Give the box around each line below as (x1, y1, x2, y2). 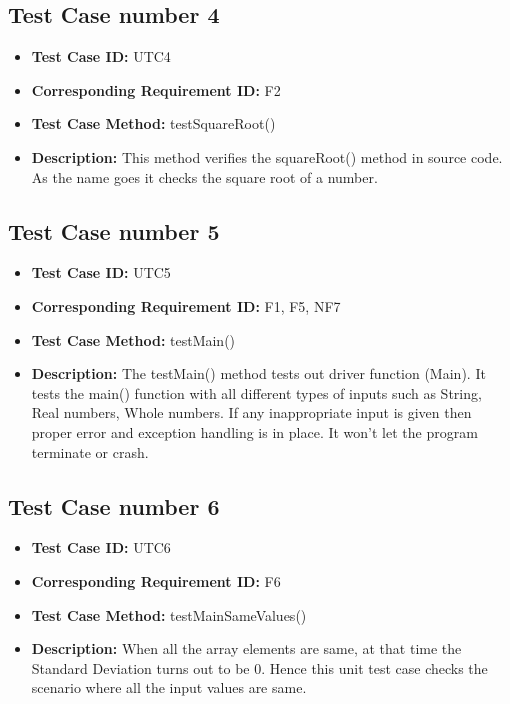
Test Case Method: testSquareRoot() (31, 113, 276, 134)
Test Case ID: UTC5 (31, 262, 171, 283)
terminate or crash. (31, 441, 149, 462)
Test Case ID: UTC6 (31, 537, 171, 558)
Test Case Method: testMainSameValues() (31, 604, 307, 625)
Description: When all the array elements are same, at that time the (31, 638, 462, 659)
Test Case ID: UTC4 (31, 46, 171, 67)
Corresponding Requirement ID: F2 (31, 79, 281, 100)
